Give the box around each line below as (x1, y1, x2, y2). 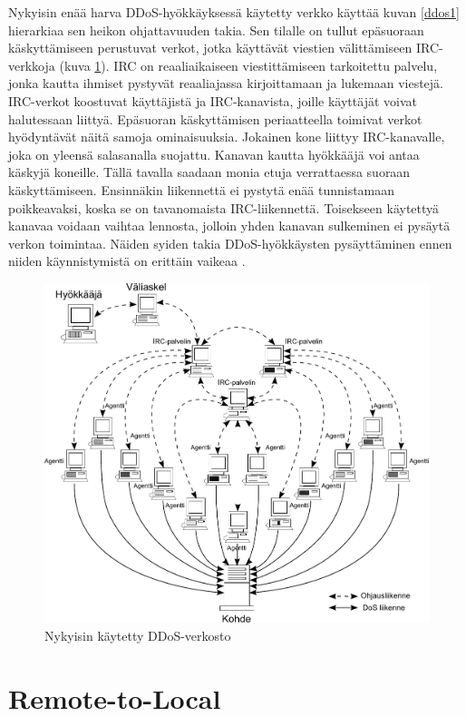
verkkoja (8, 55, 55, 74)
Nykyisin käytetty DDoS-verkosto (44, 626, 231, 645)
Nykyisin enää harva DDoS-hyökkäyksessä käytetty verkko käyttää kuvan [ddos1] (8, 3, 460, 21)
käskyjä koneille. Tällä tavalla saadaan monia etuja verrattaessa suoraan (8, 162, 411, 182)
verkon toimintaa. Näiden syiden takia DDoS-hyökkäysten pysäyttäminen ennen (8, 233, 452, 252)
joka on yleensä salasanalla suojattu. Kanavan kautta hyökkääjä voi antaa (8, 144, 420, 163)
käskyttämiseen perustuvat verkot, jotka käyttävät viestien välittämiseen (8, 38, 413, 57)
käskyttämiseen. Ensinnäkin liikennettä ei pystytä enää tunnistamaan (8, 180, 395, 199)
